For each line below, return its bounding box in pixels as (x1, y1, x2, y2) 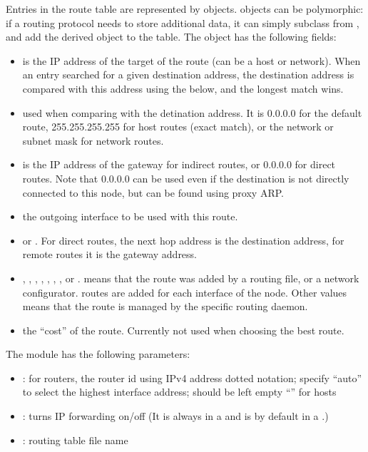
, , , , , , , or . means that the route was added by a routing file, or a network (22, 270, 359, 285)
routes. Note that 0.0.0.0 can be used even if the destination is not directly (22, 170, 349, 185)
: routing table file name (22, 432, 128, 447)
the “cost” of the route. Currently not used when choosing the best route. (22, 322, 344, 337)
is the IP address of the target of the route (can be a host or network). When (22, 53, 361, 68)
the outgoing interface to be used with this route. (22, 209, 238, 224)
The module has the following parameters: (6, 346, 190, 361)
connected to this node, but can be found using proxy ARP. (22, 185, 284, 200)
